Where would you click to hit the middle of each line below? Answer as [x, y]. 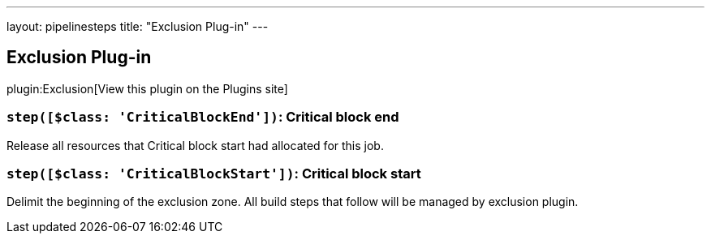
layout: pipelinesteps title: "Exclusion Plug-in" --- [138, 26]
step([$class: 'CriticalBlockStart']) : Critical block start [214, 173]
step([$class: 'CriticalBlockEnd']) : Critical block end [203, 117]
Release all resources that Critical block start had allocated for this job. [195, 145]
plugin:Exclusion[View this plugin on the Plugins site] [147, 88]
